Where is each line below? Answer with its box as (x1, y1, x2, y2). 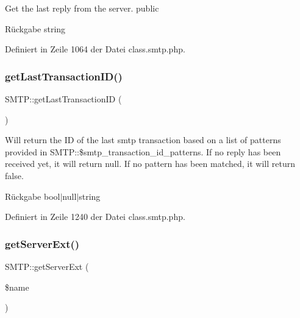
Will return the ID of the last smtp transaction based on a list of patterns (5, 133, 281, 146)
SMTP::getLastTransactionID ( (5, 93, 122, 105)
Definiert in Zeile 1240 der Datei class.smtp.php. (5, 210, 185, 223)
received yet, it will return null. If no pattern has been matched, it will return (5, 157, 295, 170)
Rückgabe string (5, 22, 66, 35)
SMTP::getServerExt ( (5, 260, 89, 272)
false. (5, 169, 24, 182)
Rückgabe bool (5, 189, 60, 202)
